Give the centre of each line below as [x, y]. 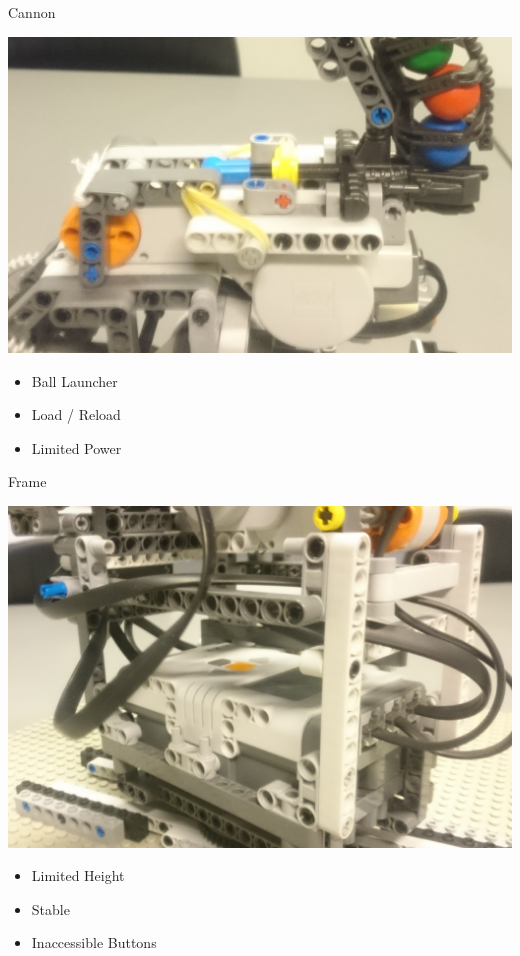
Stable [50, 908]
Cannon [32, 12]
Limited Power [76, 447]
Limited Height [78, 875]
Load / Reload [76, 414]
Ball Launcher [74, 380]
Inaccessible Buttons [94, 942]
